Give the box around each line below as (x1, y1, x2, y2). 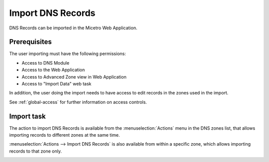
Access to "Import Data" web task (21, 81, 92, 87)
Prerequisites (9, 38, 52, 46)
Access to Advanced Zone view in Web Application (21, 74, 127, 80)
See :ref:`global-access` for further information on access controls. (9, 99, 147, 105)
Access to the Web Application (21, 67, 85, 73)
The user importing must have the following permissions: (9, 51, 127, 57)
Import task (9, 112, 46, 120)
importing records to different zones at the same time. (9, 132, 120, 138)
